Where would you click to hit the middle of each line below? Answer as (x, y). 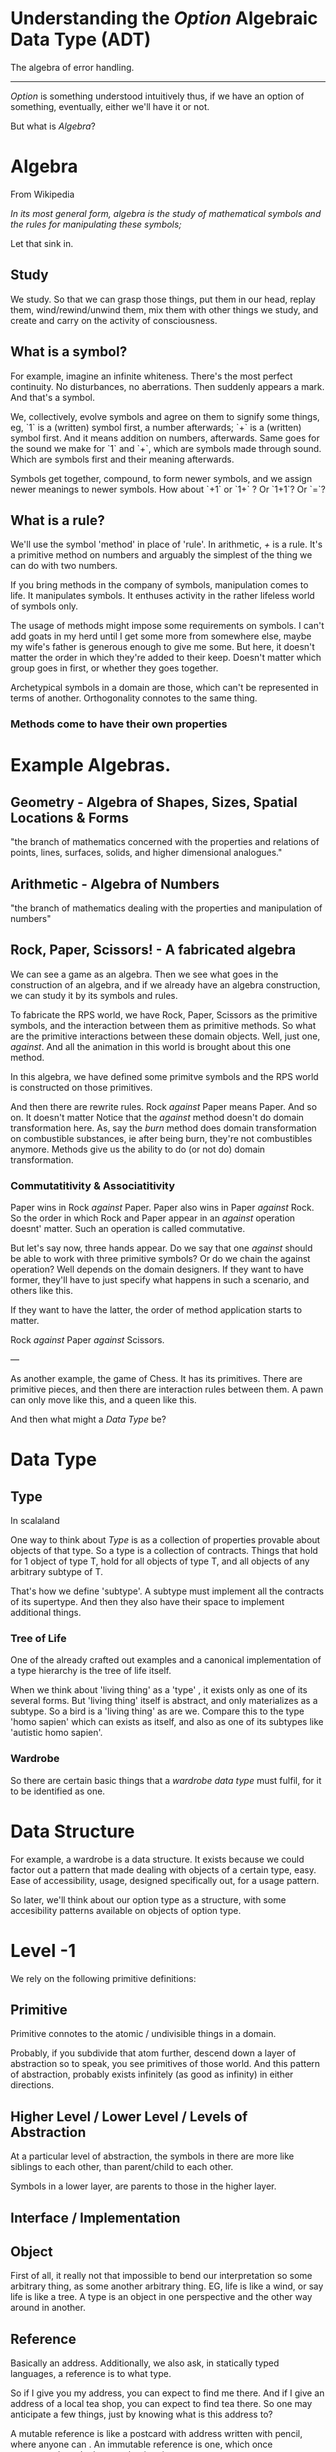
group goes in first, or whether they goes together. (114, 668)
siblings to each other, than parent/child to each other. (122, 2167)
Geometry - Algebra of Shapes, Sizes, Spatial (154, 802)
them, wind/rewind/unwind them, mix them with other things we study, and (164, 309)
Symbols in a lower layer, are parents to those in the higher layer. (143, 2186)
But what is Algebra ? (53, 126)
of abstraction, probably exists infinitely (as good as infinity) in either (152, 2074)
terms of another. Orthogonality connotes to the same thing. (134, 698)
